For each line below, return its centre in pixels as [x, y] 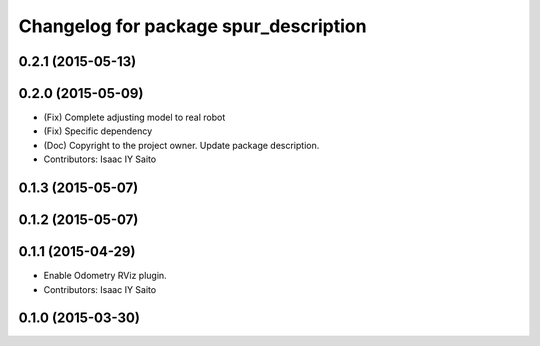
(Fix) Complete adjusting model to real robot [134, 117]
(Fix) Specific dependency [98, 131]
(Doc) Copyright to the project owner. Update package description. [181, 145]
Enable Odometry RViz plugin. [105, 276]
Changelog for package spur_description [192, 26]
